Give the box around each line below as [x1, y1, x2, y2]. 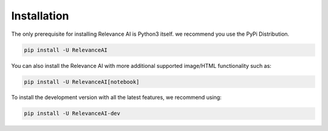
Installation [11, 9, 69, 22]
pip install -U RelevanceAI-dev [24, 110, 121, 117]
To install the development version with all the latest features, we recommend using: [11, 94, 222, 101]
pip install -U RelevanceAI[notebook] [24, 78, 140, 85]
